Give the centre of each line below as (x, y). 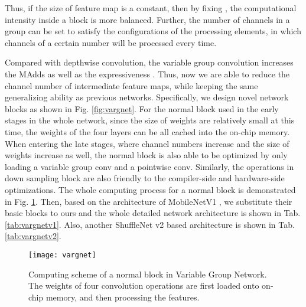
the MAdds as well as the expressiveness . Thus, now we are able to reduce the (147, 74)
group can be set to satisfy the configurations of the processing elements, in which (153, 31)
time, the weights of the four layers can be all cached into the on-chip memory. (147, 131)
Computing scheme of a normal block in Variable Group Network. (148, 274)
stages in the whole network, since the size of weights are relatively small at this (150, 120)
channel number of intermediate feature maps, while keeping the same (131, 85)
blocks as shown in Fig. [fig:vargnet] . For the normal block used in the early (142, 108)
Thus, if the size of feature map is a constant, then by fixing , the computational (151, 8)
